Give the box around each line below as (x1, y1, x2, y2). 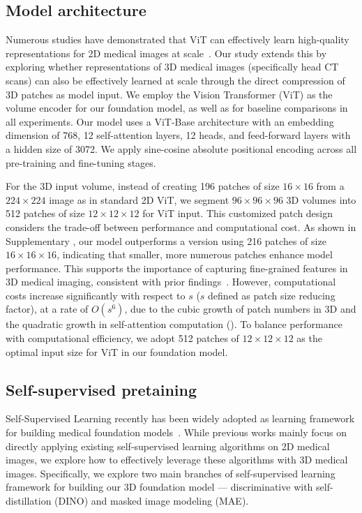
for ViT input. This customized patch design (142, 206, 333, 221)
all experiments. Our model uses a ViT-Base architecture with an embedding (6, 114, 334, 128)
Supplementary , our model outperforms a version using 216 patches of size (6, 233, 326, 248)
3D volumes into (286, 192, 356, 207)
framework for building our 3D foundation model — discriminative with (6, 479, 313, 494)
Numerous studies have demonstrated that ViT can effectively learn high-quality (6, 32, 349, 47)
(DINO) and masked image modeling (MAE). (54, 493, 249, 508)
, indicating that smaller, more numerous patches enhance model (56, 247, 333, 262)
